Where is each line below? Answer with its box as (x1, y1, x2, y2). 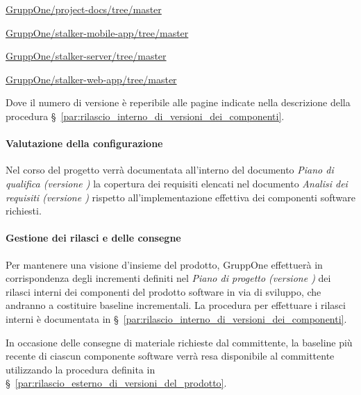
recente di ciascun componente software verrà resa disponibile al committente (6, 348, 335, 363)
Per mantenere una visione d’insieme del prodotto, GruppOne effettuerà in (6, 257, 323, 271)
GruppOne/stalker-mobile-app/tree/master (6, 25, 189, 40)
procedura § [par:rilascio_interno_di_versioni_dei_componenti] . (6, 108, 285, 123)
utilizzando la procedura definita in (6, 362, 156, 376)
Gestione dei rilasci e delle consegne (6, 230, 181, 245)
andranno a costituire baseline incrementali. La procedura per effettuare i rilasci (6, 298, 346, 312)
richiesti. (6, 203, 42, 218)
